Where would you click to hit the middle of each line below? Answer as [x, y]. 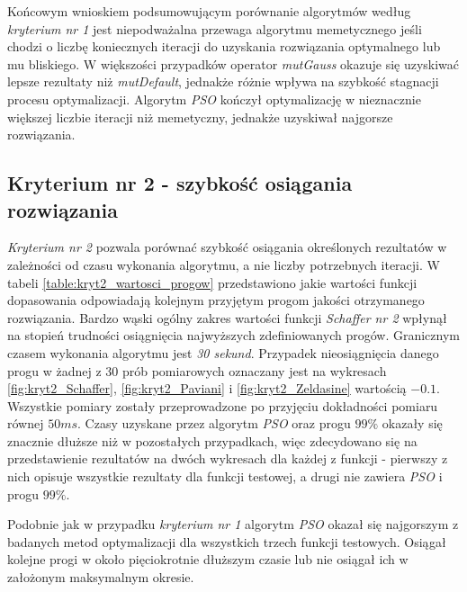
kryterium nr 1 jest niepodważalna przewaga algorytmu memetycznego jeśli [215, 28]
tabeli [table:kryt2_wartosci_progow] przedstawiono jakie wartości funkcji [212, 282]
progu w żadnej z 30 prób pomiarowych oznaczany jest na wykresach [197, 370]
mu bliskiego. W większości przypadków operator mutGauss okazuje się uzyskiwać [233, 63]
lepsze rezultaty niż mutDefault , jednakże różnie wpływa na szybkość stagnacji [223, 81]
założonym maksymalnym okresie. [101, 577]
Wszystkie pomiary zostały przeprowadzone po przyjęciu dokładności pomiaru [223, 405]
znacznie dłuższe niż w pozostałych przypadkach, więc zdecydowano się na [212, 440]
